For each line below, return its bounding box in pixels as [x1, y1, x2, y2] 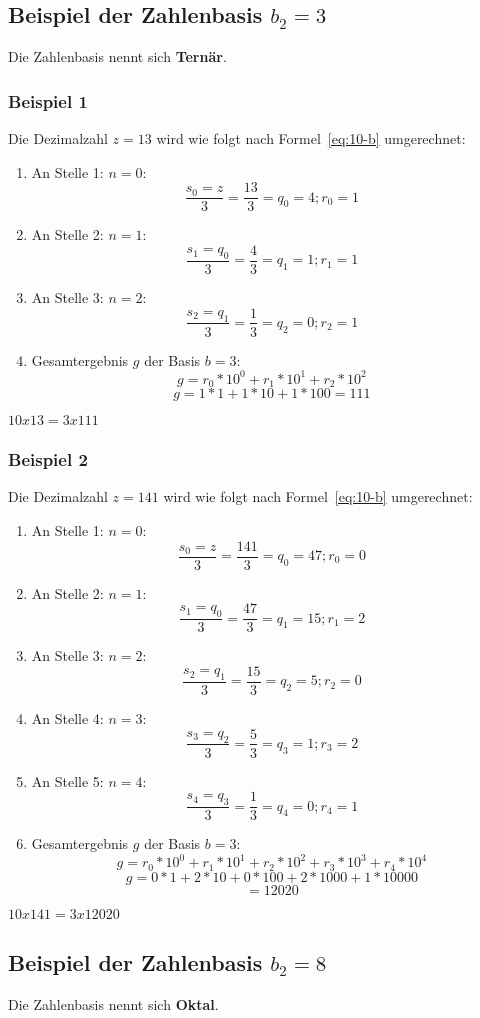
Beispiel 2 [8, 447, 88, 472]
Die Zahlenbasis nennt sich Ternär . [8, 46, 227, 67]
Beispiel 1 [8, 88, 88, 113]
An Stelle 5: [31, 770, 104, 791]
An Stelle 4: [31, 707, 104, 728]
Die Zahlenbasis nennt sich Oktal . [8, 993, 219, 1014]
